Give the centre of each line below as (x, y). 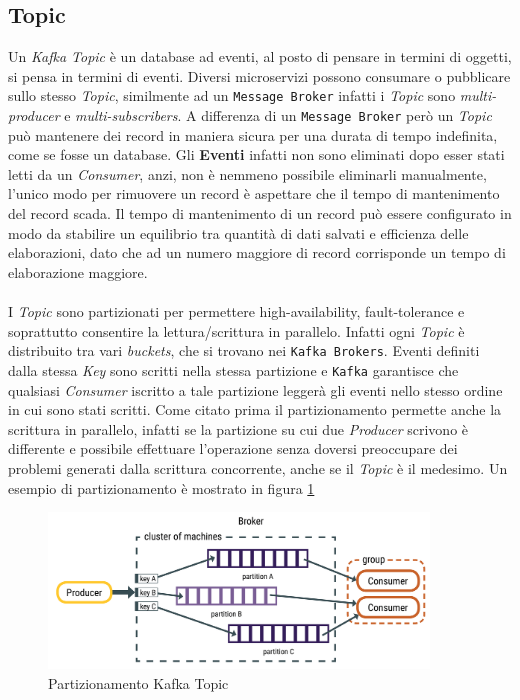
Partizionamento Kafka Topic (138, 682)
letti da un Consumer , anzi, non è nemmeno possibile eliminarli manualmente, (247, 173)
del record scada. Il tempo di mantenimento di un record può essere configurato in (260, 213)
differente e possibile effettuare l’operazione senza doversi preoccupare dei (233, 448)
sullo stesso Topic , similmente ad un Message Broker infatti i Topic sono (232, 95)
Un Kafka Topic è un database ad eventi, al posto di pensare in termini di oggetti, (260, 56)
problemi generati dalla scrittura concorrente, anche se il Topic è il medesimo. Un (258, 467)
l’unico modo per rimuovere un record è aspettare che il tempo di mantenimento (254, 193)
